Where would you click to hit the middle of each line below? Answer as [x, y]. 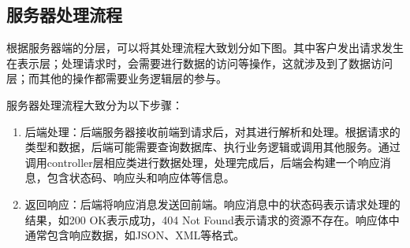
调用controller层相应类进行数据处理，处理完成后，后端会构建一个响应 [202, 162]
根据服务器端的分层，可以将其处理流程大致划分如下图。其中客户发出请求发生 [205, 48]
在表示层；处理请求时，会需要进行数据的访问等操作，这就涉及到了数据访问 [199, 63]
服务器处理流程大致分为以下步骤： [95, 104]
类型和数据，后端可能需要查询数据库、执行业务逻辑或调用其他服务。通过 [212, 147]
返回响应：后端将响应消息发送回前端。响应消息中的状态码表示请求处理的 [212, 204]
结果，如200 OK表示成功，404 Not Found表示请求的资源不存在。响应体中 [212, 219]
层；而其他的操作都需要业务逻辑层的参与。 [117, 78]
